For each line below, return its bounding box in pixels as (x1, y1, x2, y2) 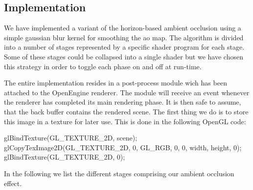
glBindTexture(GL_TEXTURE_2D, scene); (4, 133, 138, 143)
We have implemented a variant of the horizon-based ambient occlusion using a (4, 23, 241, 33)
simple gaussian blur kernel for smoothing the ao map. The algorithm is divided (4, 32, 244, 42)
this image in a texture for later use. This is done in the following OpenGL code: (4, 116, 246, 126)
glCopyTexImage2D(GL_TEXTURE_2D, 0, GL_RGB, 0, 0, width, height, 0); (4, 142, 242, 152)
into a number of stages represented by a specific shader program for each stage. (4, 42, 245, 52)
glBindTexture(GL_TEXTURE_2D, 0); (4, 152, 125, 162)
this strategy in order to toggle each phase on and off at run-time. (4, 61, 202, 71)
